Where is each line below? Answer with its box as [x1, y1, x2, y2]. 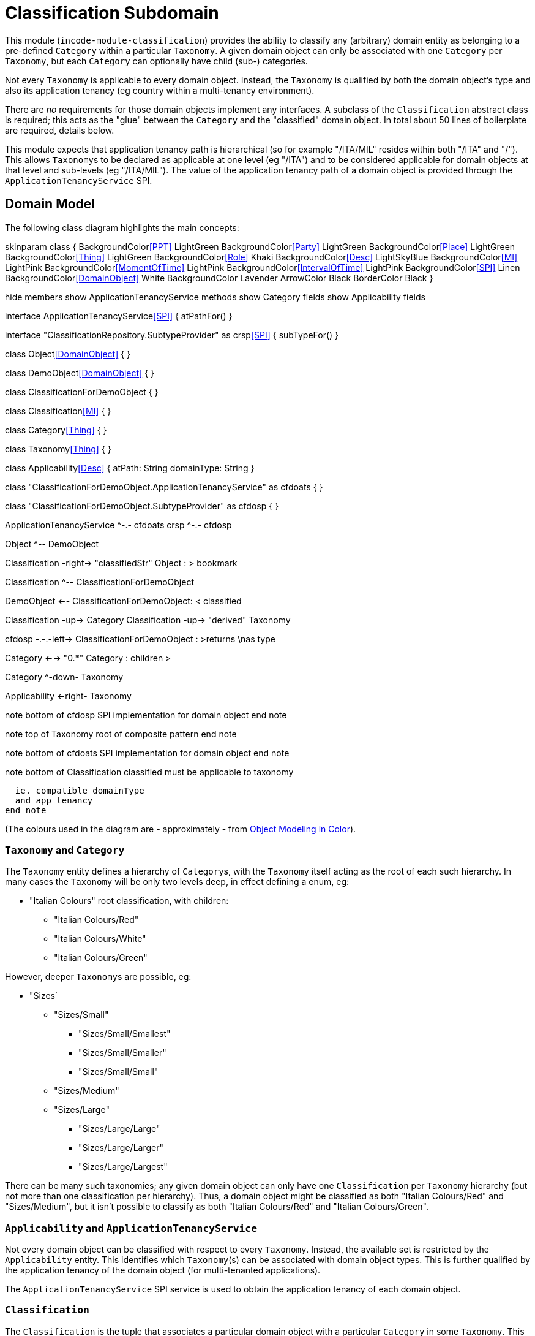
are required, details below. [5, 124, 114, 135]
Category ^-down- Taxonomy [5, 671, 124, 682]
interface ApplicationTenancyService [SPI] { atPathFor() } [5, 310, 233, 321]
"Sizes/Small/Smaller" [78, 1047, 166, 1058]
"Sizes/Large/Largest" [78, 1161, 168, 1172]
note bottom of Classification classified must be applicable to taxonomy [5, 766, 294, 777]
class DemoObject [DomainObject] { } [5, 367, 155, 378]
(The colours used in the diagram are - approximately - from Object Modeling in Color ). [5, 823, 356, 834]
